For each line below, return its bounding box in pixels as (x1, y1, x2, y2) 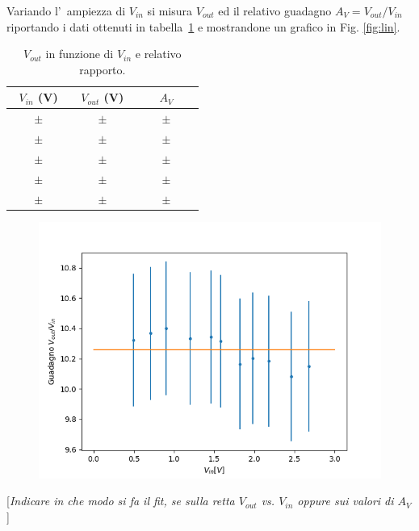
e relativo (135, 45, 182, 62)
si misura (147, 2, 193, 19)
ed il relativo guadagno (218, 2, 332, 19)
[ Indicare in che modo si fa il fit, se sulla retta (6, 492, 235, 509)
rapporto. (79, 61, 126, 77)
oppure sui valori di (297, 492, 394, 509)
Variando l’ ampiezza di (6, 2, 126, 19)
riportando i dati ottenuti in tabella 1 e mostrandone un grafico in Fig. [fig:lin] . (6, 18, 400, 35)
